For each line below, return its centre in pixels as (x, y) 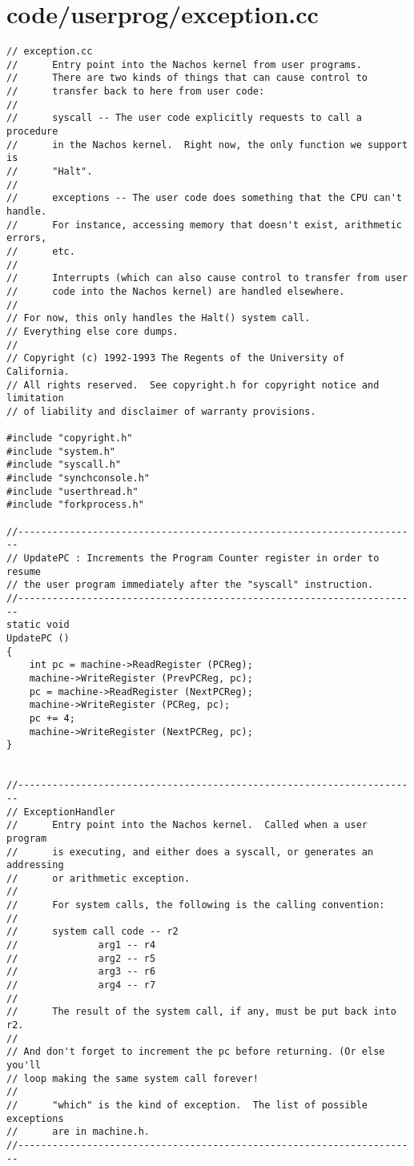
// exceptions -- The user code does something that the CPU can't (204, 198)
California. (38, 371)
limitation (35, 398)
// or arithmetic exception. (98, 878)
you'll (24, 1065)
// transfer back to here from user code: (136, 92)
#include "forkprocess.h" (75, 505)
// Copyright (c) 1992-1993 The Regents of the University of (176, 358)
